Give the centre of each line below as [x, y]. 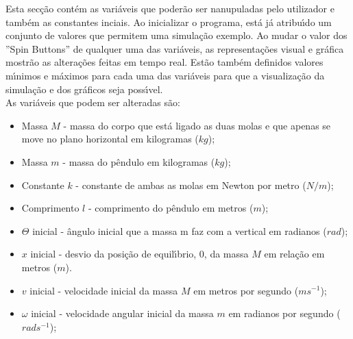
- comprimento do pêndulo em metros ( [171, 208]
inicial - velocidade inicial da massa [104, 290]
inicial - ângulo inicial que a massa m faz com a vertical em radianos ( [180, 230]
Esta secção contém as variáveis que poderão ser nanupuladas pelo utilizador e [170, 8]
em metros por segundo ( [246, 290]
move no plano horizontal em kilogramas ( [110, 139]
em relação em [294, 254]
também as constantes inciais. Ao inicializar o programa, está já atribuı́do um [169, 22]
